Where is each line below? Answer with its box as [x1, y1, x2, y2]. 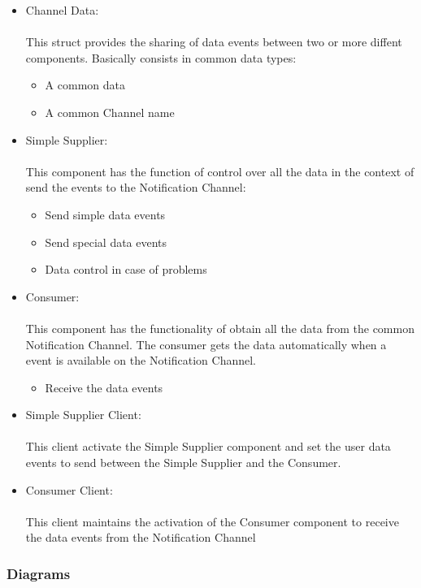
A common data [45, 76, 125, 93]
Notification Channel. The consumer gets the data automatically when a [25, 335, 387, 352]
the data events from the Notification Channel [25, 529, 256, 546]
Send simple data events [45, 205, 166, 223]
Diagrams [7, 563, 71, 583]
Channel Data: [25, 2, 99, 18]
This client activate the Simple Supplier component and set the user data [25, 438, 391, 455]
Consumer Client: [25, 481, 113, 498]
